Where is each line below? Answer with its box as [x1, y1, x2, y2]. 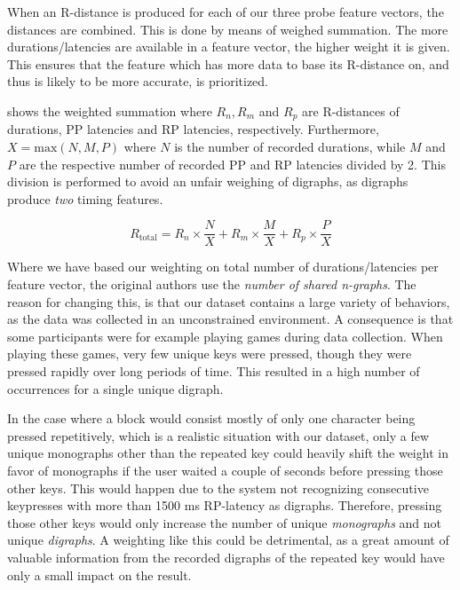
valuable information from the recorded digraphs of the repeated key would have [7, 547, 445, 566]
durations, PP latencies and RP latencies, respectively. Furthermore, [7, 120, 379, 138]
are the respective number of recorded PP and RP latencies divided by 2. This [19, 154, 446, 173]
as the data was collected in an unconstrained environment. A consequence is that [7, 310, 454, 328]
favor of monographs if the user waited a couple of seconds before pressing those [7, 460, 443, 479]
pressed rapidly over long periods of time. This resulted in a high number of [7, 362, 420, 381]
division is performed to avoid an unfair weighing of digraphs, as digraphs [7, 172, 408, 191]
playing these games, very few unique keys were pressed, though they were [7, 344, 412, 363]
